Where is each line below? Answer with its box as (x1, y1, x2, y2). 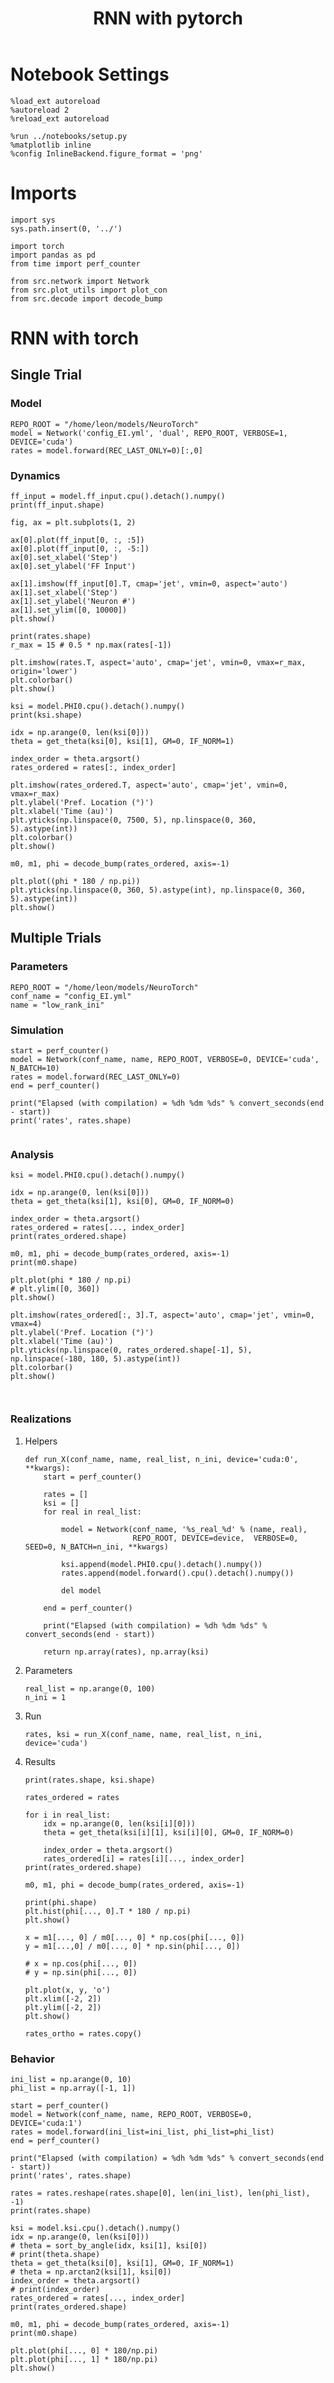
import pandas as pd (10, 250, 97, 260)
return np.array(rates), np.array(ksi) (43, 1647, 210, 1657)
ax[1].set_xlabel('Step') (10, 588, 118, 598)
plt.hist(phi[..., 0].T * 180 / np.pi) (24, 1906, 192, 1916)
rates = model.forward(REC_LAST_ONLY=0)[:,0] (10, 445, 203, 456)
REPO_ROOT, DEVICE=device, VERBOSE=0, (132, 1533, 299, 1543)
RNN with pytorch (93, 7, 243, 30)
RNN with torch (10, 327, 140, 350)
